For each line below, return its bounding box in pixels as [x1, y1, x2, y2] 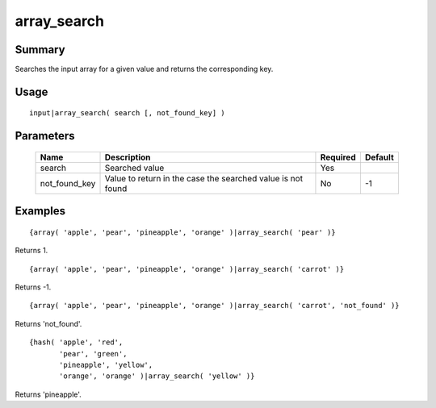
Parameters [15, 129, 75, 143]
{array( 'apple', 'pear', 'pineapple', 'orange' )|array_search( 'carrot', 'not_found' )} [29, 301, 400, 310]
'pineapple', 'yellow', [59, 360, 153, 370]
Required [320, 152, 356, 163]
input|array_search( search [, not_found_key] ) [29, 109, 225, 118]
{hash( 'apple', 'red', [29, 338, 124, 347]
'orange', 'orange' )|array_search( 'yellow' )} [59, 372, 255, 381]
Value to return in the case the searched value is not [104, 173, 303, 184]
